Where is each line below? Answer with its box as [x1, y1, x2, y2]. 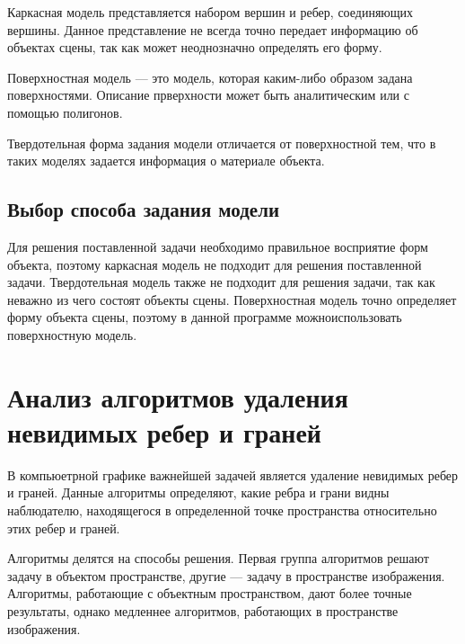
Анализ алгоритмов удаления [7, 378, 348, 415]
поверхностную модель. [7, 325, 137, 344]
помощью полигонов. [7, 103, 123, 121]
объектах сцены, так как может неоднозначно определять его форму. [7, 38, 382, 57]
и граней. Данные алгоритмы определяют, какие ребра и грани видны [7, 483, 390, 502]
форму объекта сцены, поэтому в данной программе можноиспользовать [7, 308, 402, 326]
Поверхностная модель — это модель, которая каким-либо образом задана [7, 67, 413, 86]
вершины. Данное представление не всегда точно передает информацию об [7, 20, 418, 39]
